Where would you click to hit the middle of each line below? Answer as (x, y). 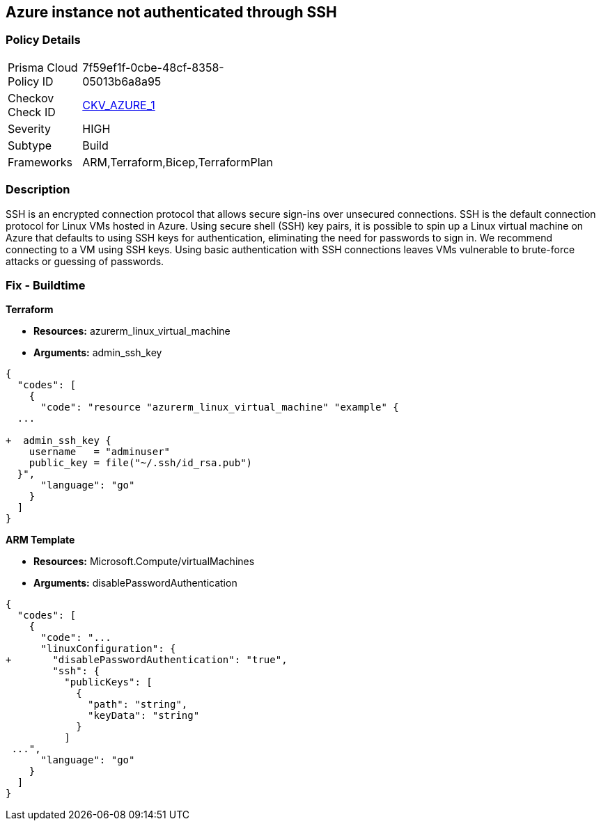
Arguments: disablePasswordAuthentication (135, 583)
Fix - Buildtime (46, 285)
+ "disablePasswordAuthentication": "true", (147, 660)
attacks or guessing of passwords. (85, 261)
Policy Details (43, 40)
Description (38, 190)
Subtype (30, 145)
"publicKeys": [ (108, 682)
